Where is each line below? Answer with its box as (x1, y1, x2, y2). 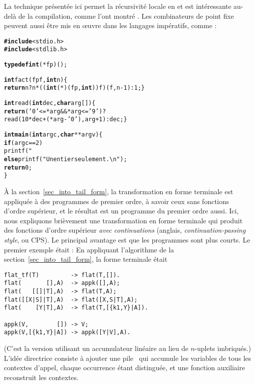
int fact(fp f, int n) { (4, 76, 67, 83)
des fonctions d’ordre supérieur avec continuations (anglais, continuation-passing (4, 225, 246, 235)
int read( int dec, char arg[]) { (4, 100, 96, 107)
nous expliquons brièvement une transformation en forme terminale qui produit (4, 215, 243, 225)
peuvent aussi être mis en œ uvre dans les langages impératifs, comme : (4, 20, 217, 31)
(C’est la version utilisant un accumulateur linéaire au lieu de (4, 343, 189, 353)
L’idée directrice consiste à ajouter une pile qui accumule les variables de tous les (4, 352, 251, 363)
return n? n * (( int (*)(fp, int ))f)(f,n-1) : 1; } (4, 84, 145, 92)
